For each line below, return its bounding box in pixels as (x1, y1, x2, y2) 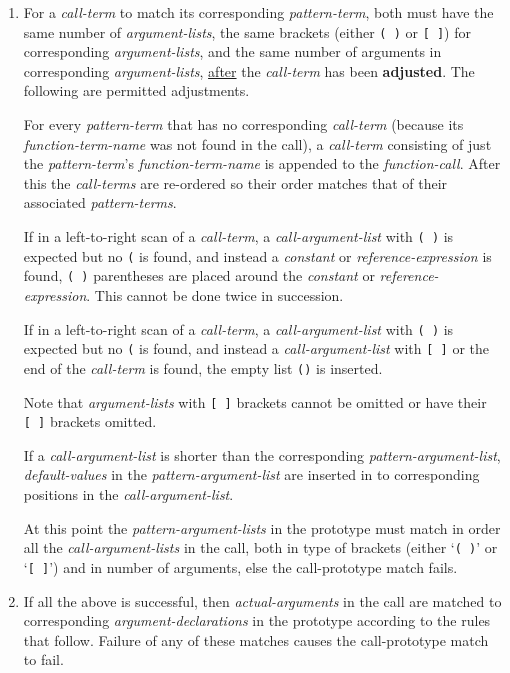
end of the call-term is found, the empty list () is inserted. (23, 357, 383, 378)
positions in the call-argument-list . (23, 484, 234, 505)
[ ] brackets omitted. (23, 411, 157, 432)
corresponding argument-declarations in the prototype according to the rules (23, 610, 491, 631)
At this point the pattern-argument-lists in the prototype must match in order (23, 517, 501, 538)
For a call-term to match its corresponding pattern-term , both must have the (23, 2, 494, 22)
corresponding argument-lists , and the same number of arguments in (23, 41, 442, 62)
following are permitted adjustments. (23, 80, 250, 101)
